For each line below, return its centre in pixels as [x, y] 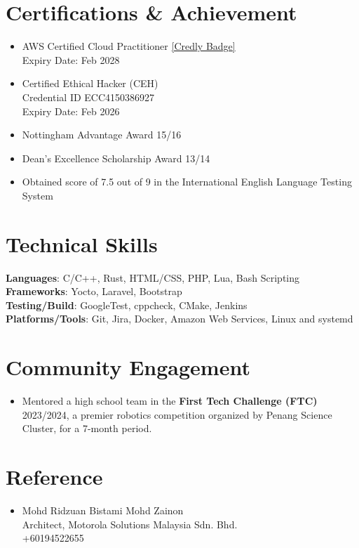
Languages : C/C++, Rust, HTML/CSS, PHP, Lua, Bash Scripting [153, 277]
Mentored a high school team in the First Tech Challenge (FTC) [170, 401]
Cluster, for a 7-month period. [87, 428]
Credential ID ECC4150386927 [88, 97]
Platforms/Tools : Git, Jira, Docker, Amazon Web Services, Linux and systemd [179, 319]
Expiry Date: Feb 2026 [71, 111]
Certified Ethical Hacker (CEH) [90, 83]
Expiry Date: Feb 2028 [71, 59]
